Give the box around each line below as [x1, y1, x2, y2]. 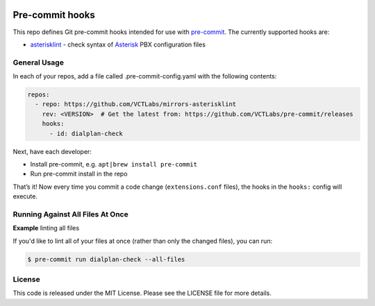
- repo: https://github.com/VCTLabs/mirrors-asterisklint [35, 101, 237, 108]
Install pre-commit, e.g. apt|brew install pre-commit [30, 160, 198, 168]
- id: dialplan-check [49, 129, 123, 137]
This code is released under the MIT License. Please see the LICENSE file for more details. [12, 289, 272, 298]
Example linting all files [12, 224, 80, 232]
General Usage [12, 58, 64, 67]
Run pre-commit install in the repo [30, 170, 128, 178]
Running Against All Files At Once [12, 209, 128, 219]
